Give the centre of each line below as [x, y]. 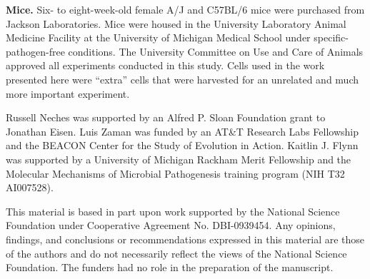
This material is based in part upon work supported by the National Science [173, 211]
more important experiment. [68, 93]
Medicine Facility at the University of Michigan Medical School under [158, 37]
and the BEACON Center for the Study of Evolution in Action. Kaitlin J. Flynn [182, 145]
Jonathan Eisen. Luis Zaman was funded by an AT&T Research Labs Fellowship [182, 131]
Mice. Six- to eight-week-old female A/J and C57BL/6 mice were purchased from [185, 9]
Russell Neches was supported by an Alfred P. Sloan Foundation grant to [166, 117]
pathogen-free [35, 51]
